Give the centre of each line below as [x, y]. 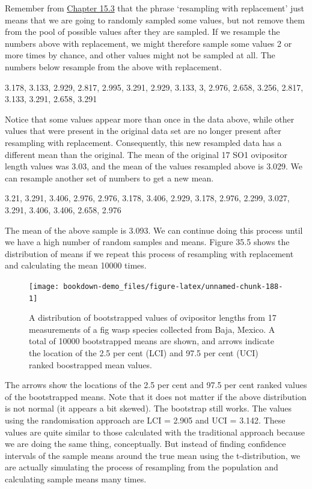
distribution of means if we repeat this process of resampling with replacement [149, 253]
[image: [44, 286]
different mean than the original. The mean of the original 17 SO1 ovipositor [146, 154]
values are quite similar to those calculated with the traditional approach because [155, 432]
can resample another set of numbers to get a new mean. [109, 178]
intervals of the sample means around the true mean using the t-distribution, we [153, 455]
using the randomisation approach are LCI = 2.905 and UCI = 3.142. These [145, 420]
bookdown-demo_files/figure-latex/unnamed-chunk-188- [173, 286]
